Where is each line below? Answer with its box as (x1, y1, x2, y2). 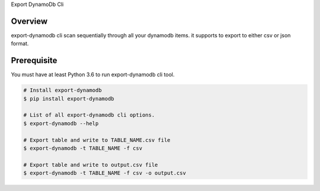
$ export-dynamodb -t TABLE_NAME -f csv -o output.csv (23, 170, 186, 177)
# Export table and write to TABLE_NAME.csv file (23, 137, 171, 143)
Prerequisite (11, 56, 57, 66)
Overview (11, 16, 48, 26)
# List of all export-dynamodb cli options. (23, 112, 155, 118)
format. (11, 40, 29, 47)
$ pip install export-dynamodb (23, 95, 115, 102)
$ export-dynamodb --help (23, 120, 99, 127)
